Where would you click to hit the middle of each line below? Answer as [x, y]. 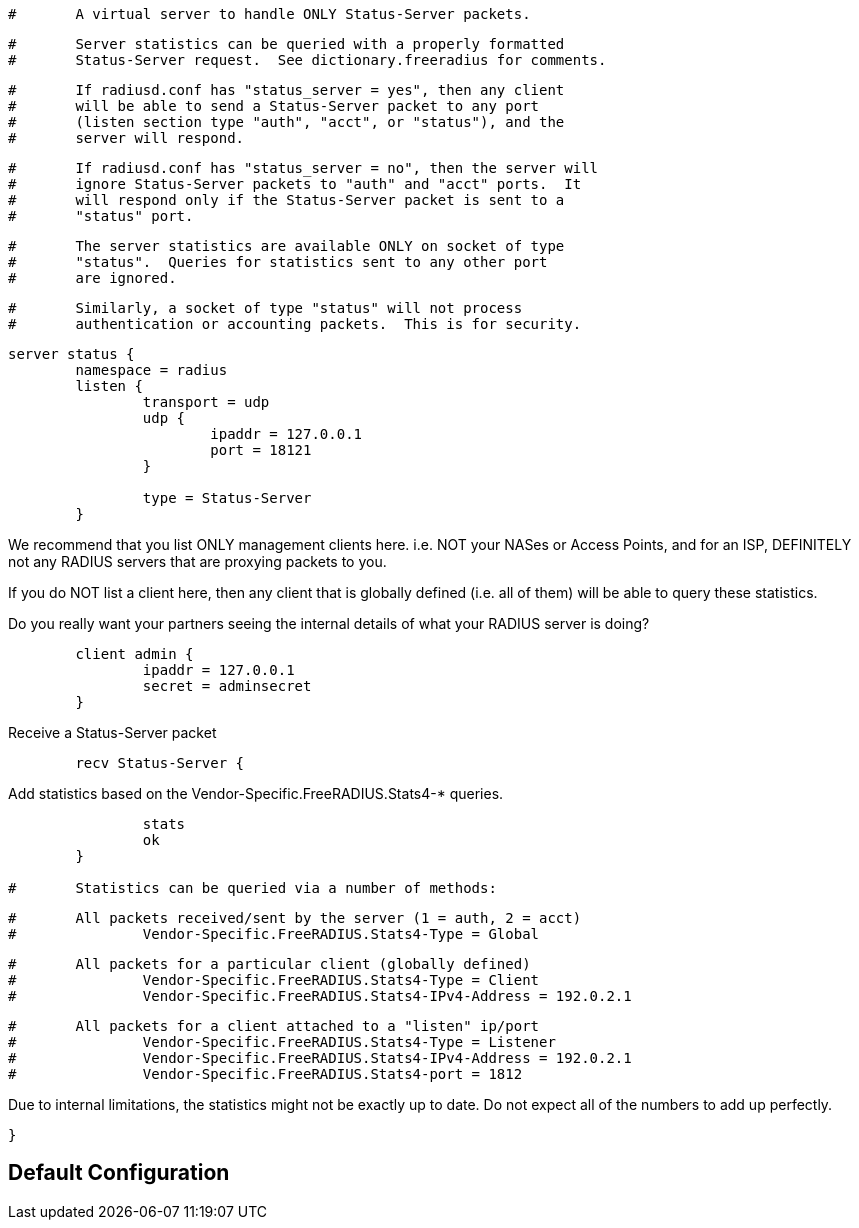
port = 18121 [261, 450]
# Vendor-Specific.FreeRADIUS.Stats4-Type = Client [274, 980]
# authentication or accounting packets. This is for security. [295, 324]
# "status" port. [101, 216]
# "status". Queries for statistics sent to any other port [278, 262]
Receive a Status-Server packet [112, 732]
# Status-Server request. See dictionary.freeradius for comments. [307, 60]
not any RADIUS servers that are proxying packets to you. [197, 561]
